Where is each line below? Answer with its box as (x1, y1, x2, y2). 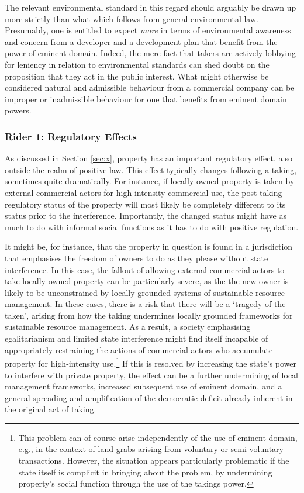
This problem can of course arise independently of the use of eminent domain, (18, 431, 298, 443)
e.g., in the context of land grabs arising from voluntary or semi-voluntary (18, 443, 284, 455)
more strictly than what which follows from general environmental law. (5, 12, 258, 25)
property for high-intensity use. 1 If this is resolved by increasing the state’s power (5, 356, 297, 369)
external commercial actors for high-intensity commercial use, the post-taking (5, 186, 282, 198)
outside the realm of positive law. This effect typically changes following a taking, (5, 163, 297, 175)
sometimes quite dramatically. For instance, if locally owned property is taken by (5, 175, 295, 187)
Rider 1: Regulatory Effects (5, 129, 137, 143)
